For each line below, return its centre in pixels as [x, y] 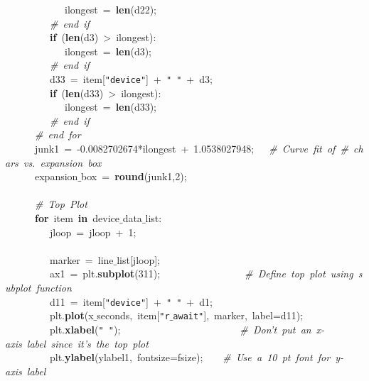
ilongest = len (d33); [111, 107]
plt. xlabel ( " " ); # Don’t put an [180, 329]
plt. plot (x [71, 315]
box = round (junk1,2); [134, 176]
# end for [58, 134]
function [54, 287]
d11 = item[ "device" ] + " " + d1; [131, 301]
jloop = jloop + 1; [93, 232]
